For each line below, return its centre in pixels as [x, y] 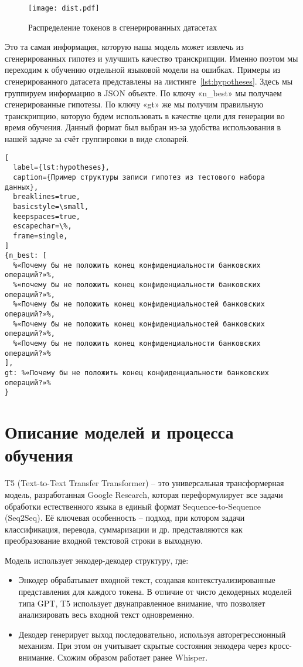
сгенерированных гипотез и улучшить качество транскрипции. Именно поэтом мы [151, 58]
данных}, [22, 187]
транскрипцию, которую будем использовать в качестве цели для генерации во [145, 115]
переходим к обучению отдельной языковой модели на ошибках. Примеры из [143, 70]
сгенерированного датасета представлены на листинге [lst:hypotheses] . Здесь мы [149, 81]
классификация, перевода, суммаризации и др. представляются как [124, 529]
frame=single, [40, 236]
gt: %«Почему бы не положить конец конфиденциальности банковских [137, 373]
